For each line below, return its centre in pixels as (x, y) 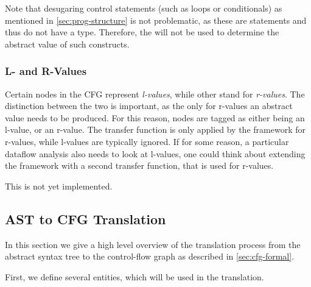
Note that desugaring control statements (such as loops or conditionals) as (144, 8)
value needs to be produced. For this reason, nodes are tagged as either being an (155, 117)
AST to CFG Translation (86, 218)
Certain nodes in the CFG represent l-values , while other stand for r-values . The (155, 94)
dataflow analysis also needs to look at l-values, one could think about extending (155, 153)
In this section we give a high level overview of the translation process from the (153, 244)
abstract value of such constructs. (67, 44)
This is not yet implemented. (59, 186)
